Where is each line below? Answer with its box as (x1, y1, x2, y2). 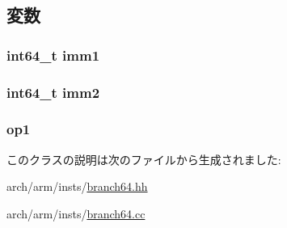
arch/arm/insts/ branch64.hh (6, 178, 148, 195)
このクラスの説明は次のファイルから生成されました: (6, 150, 281, 167)
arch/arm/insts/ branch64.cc (6, 205, 146, 222)
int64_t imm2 (6, 82, 100, 102)
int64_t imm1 (6, 44, 100, 65)
